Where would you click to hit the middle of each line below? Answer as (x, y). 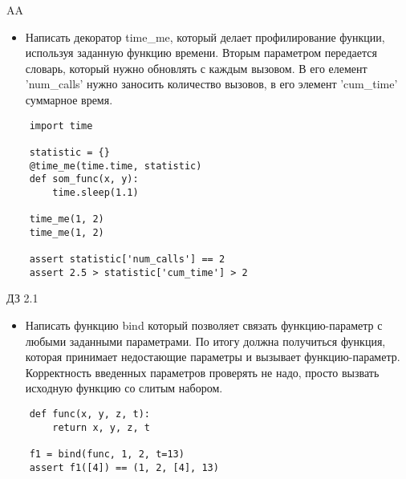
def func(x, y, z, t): (89, 414)
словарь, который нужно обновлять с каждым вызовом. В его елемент (196, 68)
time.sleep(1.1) (95, 192)
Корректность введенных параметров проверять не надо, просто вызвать (202, 372)
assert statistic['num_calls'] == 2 (127, 260)
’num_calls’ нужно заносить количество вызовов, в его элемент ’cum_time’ (211, 84)
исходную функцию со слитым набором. (124, 388)
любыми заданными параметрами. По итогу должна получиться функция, (205, 341)
